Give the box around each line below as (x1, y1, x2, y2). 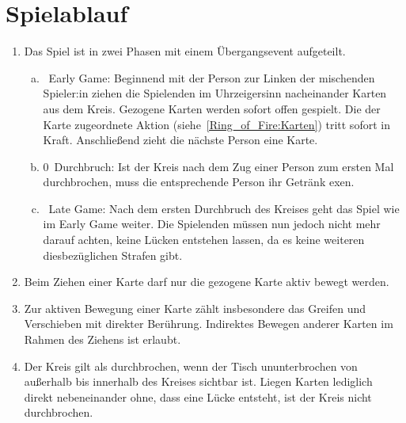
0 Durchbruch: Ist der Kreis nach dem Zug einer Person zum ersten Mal (43, 158, 394, 174)
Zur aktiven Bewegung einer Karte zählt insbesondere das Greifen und (24, 299, 366, 316)
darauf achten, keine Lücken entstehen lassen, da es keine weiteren (43, 231, 365, 248)
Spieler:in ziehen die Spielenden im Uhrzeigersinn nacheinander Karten (43, 85, 387, 101)
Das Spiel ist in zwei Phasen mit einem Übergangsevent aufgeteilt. (24, 43, 346, 59)
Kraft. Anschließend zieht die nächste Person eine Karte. (43, 131, 318, 148)
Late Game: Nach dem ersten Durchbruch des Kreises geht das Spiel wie (48, 200, 400, 216)
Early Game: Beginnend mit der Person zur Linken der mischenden (48, 69, 375, 86)
